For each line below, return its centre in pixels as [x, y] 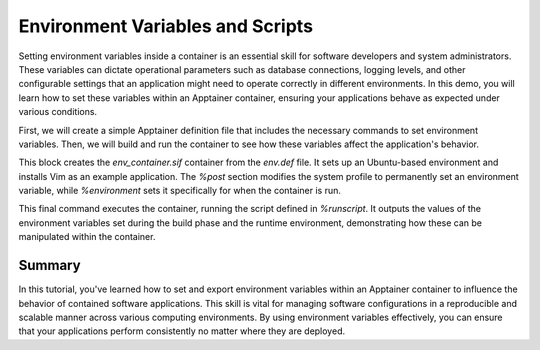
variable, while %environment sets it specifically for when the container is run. [180, 191]
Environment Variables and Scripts [166, 26]
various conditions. [58, 112]
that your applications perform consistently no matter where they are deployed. [181, 331]
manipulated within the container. [87, 237]
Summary [49, 265]
